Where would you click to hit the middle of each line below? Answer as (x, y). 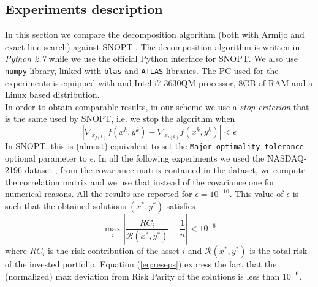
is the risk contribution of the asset (113, 251)
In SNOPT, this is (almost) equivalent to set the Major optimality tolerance (155, 146)
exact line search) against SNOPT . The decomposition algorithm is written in (153, 46)
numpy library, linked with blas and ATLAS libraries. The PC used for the (142, 70)
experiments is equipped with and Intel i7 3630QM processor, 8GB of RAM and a (159, 82)
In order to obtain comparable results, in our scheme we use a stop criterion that (157, 106)
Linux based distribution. (52, 95)
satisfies (181, 206)
